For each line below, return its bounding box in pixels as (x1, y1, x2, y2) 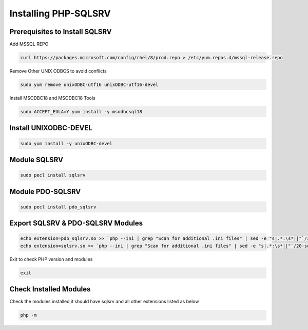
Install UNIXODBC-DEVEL (9, 124, 92, 132)
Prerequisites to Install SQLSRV (9, 27, 112, 36)
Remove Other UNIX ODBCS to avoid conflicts (9, 68, 107, 74)
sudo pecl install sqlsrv (20, 172, 86, 178)
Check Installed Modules (9, 285, 91, 293)
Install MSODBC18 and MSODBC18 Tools (9, 95, 96, 101)
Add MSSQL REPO (9, 41, 49, 47)
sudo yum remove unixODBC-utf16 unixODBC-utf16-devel (20, 82, 159, 88)
